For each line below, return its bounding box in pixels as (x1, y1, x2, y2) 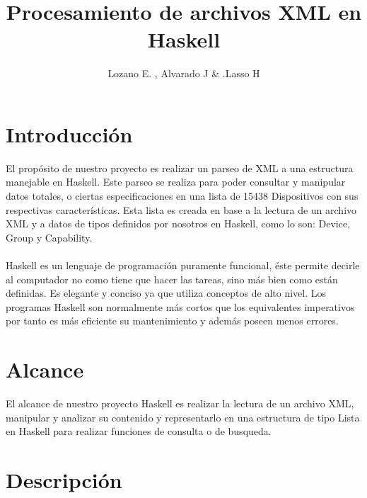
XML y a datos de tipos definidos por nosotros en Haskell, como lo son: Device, (6, 216, 351, 231)
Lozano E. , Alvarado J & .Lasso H (107, 66, 260, 81)
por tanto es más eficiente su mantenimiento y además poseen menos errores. (6, 313, 339, 328)
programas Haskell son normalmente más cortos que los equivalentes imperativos (6, 299, 355, 314)
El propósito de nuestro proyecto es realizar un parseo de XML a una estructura (6, 160, 354, 175)
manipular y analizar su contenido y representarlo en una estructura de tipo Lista (6, 409, 360, 424)
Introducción (6, 119, 133, 148)
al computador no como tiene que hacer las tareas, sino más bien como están (6, 271, 338, 286)
